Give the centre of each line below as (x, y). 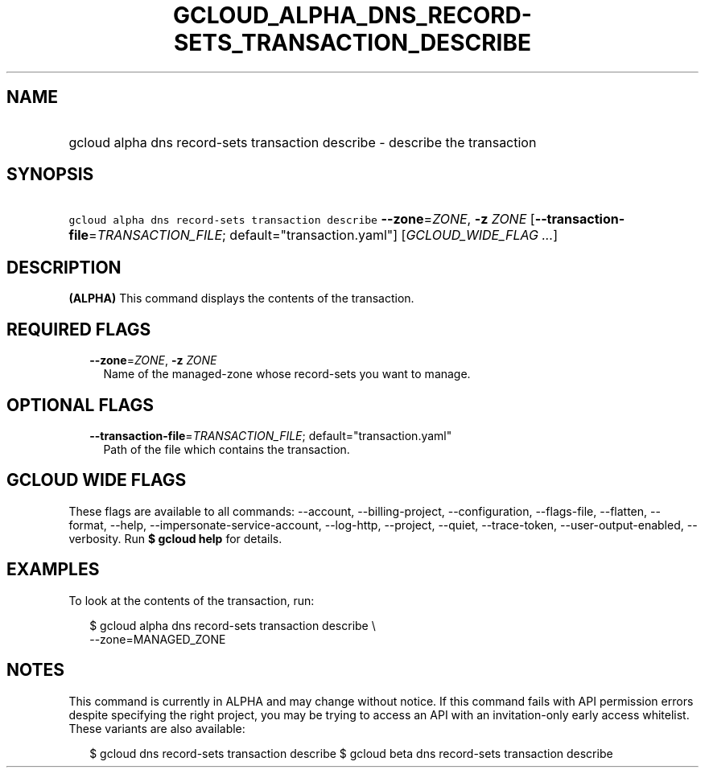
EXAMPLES (53, 570)
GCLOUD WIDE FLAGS (97, 480)
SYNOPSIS (50, 175)
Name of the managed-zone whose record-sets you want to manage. (287, 374)
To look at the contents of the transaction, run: (192, 600)
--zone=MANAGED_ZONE (158, 639)
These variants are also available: (157, 728)
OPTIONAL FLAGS (80, 405)
